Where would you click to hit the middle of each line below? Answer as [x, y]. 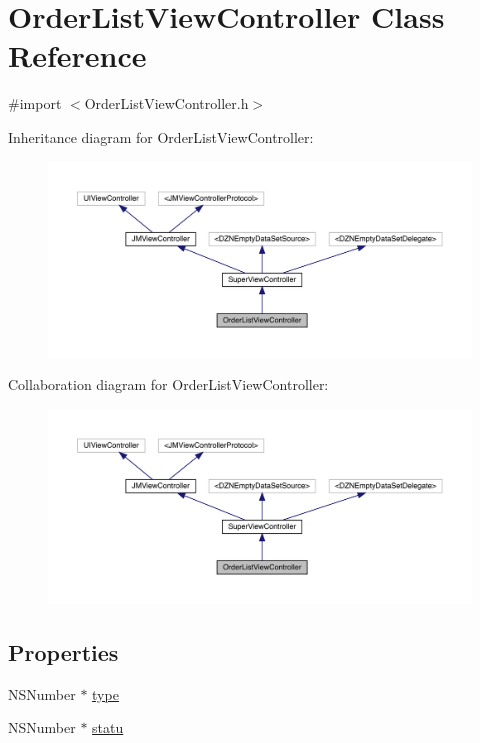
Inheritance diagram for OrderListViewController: [161, 136]
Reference [77, 55]
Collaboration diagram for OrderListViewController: [168, 384]
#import [35, 103]
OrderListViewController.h [166, 103]
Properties [63, 651]
